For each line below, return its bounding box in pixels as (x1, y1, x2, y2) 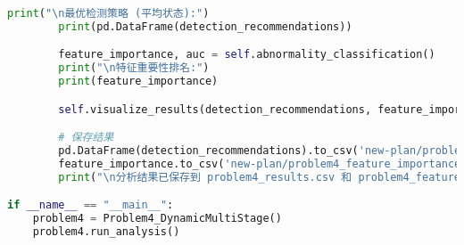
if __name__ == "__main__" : (7, 199, 174, 212)
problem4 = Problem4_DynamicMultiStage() (32, 212, 282, 225)
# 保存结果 (58, 131, 114, 144)
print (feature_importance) (58, 75, 219, 88)
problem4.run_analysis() (32, 225, 180, 239)
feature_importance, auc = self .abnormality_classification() (58, 48, 435, 61)
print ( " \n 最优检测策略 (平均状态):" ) (7, 7, 210, 20)
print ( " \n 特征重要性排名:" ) (58, 61, 210, 75)
